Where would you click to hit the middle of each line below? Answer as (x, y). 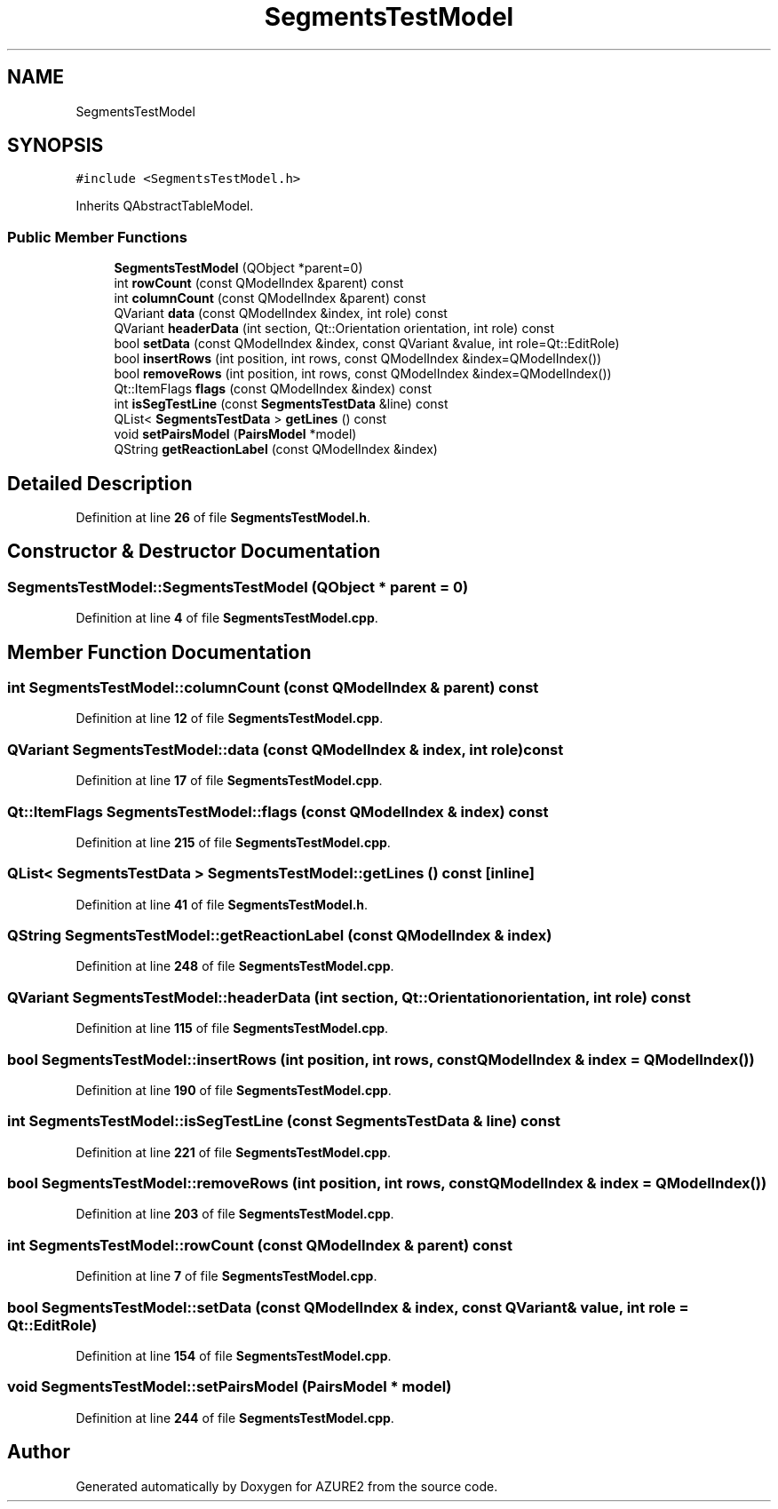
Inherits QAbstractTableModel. (165, 206)
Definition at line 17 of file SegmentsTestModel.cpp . (229, 781)
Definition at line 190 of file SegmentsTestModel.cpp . (234, 1090)
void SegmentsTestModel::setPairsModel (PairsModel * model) (230, 1387)
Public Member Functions (97, 237)
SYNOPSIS (56, 146)
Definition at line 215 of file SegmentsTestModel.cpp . (233, 842)
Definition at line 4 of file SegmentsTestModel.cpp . (227, 618)
